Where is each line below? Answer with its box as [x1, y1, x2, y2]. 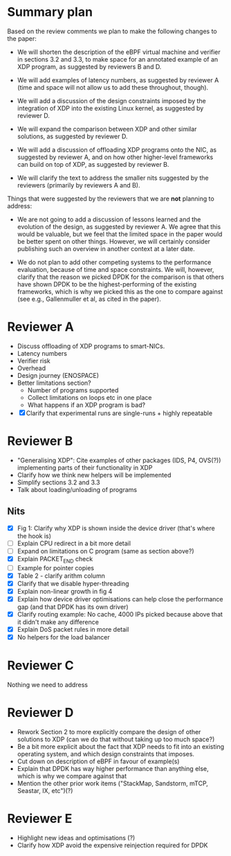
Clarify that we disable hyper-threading [17, 579, 129, 588]
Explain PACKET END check [17, 554, 93, 565]
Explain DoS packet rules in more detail [17, 625, 129, 633]
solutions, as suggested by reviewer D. [17, 132, 128, 140]
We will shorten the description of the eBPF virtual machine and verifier [17, 48, 221, 56]
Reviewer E [7, 811, 73, 827]
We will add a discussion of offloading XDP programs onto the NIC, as [17, 145, 216, 154]
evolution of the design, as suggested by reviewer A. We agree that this [17, 222, 221, 230]
